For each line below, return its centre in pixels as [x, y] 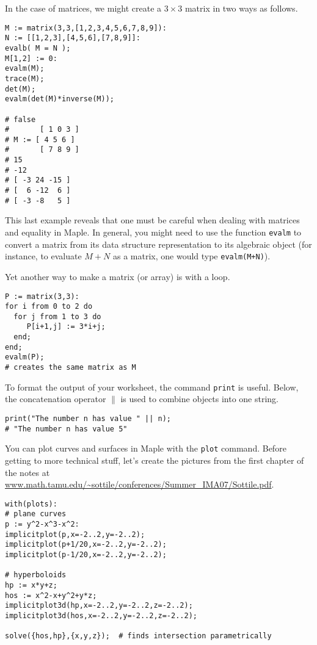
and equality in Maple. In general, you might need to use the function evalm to [153, 232]
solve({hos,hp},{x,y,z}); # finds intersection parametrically [138, 636]
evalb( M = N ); [38, 48]
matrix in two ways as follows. [241, 8]
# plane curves [36, 514]
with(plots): [31, 504]
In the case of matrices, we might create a [83, 8]
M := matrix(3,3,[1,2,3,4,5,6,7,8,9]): [86, 28]
